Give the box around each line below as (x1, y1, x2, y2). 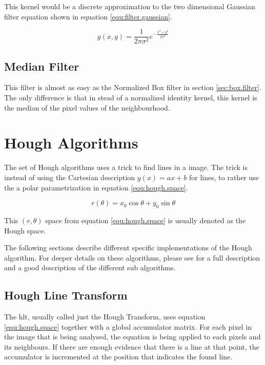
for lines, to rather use (189, 171, 259, 182)
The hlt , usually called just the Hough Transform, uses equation (4, 311, 206, 322)
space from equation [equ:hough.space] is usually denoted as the (45, 214, 246, 225)
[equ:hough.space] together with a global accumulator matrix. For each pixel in (4, 321, 252, 332)
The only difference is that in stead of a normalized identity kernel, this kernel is (4, 92, 257, 103)
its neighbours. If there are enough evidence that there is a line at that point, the (4, 341, 259, 352)
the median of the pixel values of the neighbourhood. (4, 102, 170, 113)
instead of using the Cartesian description (4, 171, 135, 182)
